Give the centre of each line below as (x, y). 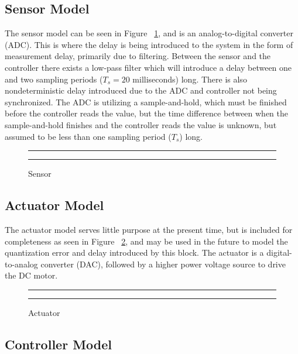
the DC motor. (31, 275)
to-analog (21, 264)
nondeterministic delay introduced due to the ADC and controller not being (141, 90)
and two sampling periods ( (54, 79)
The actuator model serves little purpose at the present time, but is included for (149, 229)
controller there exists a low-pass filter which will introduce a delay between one (148, 67)
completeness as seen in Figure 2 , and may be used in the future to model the (146, 241)
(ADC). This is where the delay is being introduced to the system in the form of (149, 44)
